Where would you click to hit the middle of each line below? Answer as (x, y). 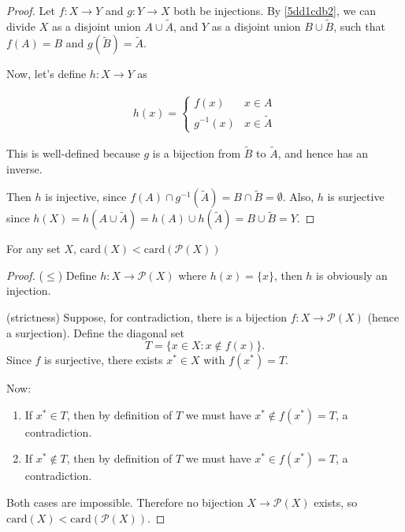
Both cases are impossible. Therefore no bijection (125, 502)
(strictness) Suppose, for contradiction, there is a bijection (147, 317)
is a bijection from (197, 153)
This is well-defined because (73, 153)
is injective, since (86, 197)
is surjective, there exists (104, 360)
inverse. (24, 168)
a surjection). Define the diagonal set (95, 332)
